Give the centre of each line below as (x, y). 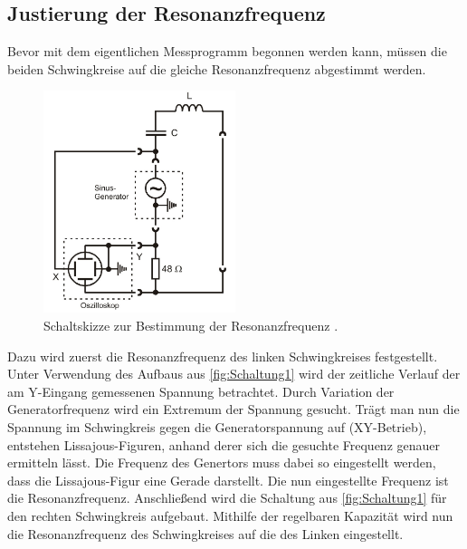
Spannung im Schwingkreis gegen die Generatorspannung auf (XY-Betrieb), (217, 427)
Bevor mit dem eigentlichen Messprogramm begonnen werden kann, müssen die (227, 51)
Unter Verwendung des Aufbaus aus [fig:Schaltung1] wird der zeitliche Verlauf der (234, 374)
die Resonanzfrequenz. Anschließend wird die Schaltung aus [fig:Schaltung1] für (227, 498)
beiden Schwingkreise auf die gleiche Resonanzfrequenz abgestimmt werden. (217, 68)
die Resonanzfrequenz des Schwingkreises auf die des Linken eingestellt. (205, 533)
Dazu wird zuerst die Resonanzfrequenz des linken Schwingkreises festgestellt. (223, 356)
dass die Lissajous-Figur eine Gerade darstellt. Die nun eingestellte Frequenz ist (228, 480)
